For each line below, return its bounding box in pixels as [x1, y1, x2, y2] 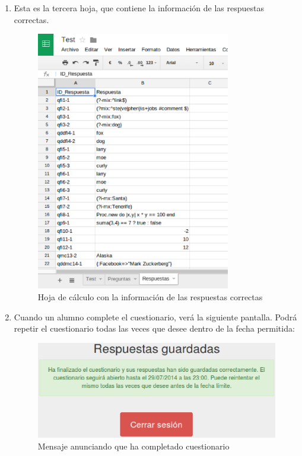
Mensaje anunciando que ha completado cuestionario [37, 440, 230, 452]
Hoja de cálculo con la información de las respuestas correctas [37, 291, 263, 303]
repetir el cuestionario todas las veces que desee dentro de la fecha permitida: [14, 322, 295, 335]
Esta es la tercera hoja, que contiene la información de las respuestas [14, 2, 264, 14]
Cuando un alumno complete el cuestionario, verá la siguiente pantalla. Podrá [14, 310, 297, 323]
